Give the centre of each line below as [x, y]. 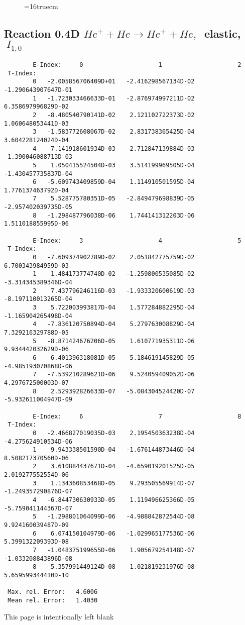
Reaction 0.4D [42, 33]
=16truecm [41, 6]
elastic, [222, 33]
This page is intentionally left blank [59, 616]
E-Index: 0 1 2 [137, 65]
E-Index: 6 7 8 [137, 416]
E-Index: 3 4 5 [137, 240]
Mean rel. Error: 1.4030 [53, 600]
